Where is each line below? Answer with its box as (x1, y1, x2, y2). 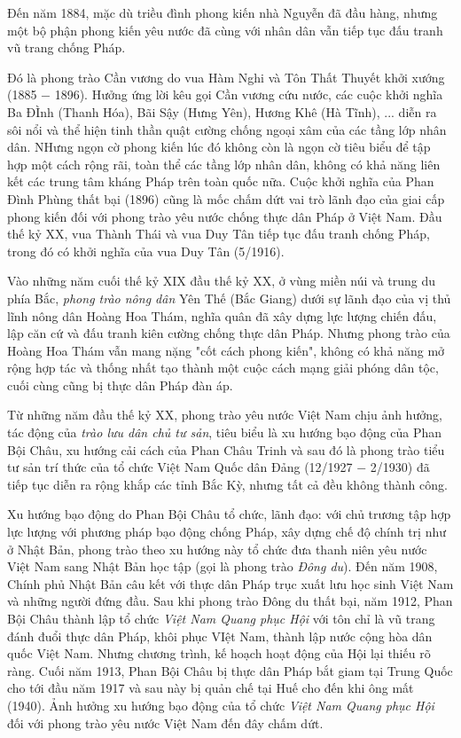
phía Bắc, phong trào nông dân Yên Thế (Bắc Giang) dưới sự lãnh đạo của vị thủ (7, 288, 451, 307)
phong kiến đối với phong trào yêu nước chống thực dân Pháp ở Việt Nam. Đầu (7, 207, 442, 225)
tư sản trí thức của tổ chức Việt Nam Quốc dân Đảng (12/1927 (7, 458, 353, 476)
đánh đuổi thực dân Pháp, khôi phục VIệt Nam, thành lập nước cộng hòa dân (7, 626, 433, 645)
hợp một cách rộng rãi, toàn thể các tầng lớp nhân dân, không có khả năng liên (7, 154, 441, 173)
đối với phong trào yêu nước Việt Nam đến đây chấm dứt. (7, 713, 324, 732)
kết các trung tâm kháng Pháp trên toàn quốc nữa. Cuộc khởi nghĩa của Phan (7, 172, 434, 191)
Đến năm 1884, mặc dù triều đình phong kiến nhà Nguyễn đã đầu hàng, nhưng (7, 4, 438, 21)
